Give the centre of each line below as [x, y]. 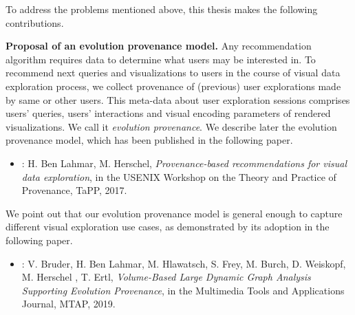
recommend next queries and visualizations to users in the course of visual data [173, 73]
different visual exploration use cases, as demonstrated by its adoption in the [168, 227]
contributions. [35, 22]
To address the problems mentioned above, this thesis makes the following [162, 9]
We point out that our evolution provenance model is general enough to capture [174, 213]
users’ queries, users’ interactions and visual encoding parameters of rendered [168, 113]
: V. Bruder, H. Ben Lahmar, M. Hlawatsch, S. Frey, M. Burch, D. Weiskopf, [184, 263]
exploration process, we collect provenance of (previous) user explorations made [173, 86]
